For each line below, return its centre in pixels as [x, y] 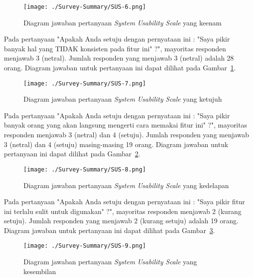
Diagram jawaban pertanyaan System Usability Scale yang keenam [123, 22]
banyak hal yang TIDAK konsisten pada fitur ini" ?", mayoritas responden [115, 48]
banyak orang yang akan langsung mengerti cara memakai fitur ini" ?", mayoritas [126, 125]
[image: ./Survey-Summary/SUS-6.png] [85, 7]
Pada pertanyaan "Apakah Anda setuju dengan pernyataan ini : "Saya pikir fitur [125, 202]
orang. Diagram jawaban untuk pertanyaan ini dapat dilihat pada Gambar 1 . [120, 68]
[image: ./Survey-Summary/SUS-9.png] [85, 246]
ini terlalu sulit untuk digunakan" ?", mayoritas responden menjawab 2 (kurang [123, 211]
